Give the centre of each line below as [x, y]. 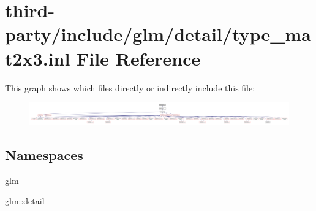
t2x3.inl [38, 58]
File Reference [139, 58]
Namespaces [44, 154]
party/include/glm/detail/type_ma [158, 34]
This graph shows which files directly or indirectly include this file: [130, 87]
